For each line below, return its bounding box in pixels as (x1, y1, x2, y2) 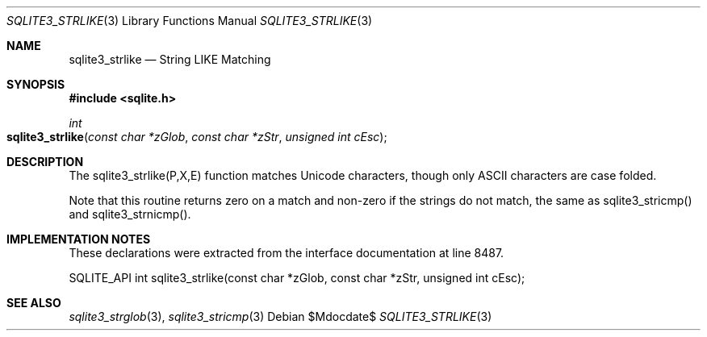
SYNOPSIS (6, 77, 65, 91)
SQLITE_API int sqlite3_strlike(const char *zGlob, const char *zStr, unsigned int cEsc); (69, 271, 525, 285)
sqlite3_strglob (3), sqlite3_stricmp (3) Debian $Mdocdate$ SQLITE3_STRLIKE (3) (69, 310, 492, 323)
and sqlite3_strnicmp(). (69, 207, 191, 221)
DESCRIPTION (6, 155, 84, 168)
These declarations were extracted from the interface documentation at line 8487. (69, 246, 504, 260)
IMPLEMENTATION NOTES (6, 232, 151, 246)
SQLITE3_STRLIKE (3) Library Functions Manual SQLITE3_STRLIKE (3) (6, 14, 373, 27)
